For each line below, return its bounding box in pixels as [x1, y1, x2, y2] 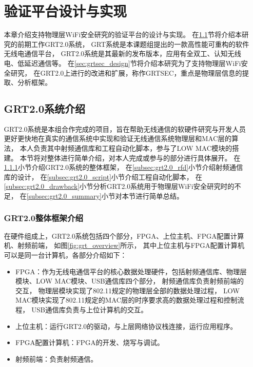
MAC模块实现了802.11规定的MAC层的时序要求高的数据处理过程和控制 [15, 295, 237, 305]
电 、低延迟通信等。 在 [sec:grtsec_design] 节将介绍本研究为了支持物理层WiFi [4, 58, 241, 68]
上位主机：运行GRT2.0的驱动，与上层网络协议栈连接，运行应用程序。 [15, 321, 237, 331]
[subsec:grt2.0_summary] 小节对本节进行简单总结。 [26, 191, 184, 201]
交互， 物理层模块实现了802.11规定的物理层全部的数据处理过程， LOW [15, 285, 240, 295]
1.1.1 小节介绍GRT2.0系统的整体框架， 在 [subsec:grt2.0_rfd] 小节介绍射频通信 [4, 162, 243, 172]
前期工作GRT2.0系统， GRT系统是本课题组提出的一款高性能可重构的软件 [17, 39, 250, 49]
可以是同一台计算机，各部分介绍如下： [4, 250, 127, 260]
